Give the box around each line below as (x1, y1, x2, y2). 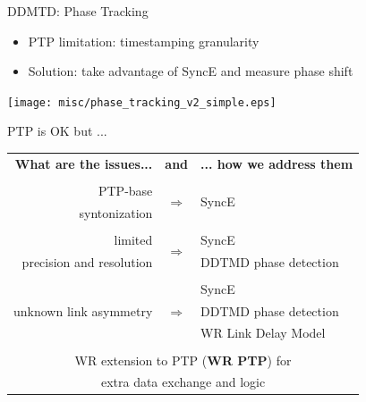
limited (114, 230, 153, 248)
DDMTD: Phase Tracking (7, 2, 149, 20)
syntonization (79, 203, 153, 222)
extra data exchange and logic (100, 373, 266, 391)
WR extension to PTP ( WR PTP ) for (74, 350, 292, 369)
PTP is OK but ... (7, 121, 107, 140)
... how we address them (200, 154, 353, 172)
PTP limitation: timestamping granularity (28, 31, 260, 50)
